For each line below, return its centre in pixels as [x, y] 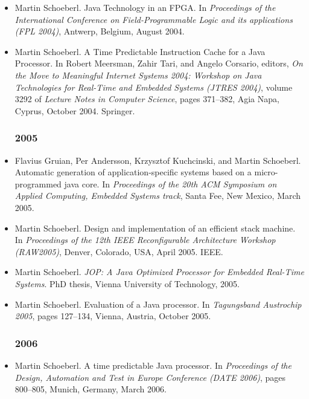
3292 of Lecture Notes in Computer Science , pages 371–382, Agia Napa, [147, 99]
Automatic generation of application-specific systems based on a [133, 172]
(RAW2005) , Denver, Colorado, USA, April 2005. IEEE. [119, 251]
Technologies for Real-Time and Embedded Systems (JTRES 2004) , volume [154, 87]
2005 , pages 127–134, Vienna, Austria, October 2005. [113, 316]
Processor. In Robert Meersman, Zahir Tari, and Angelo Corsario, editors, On [159, 63]
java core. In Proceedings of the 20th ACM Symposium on [170, 183]
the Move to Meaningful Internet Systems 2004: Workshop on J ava [138, 75]
